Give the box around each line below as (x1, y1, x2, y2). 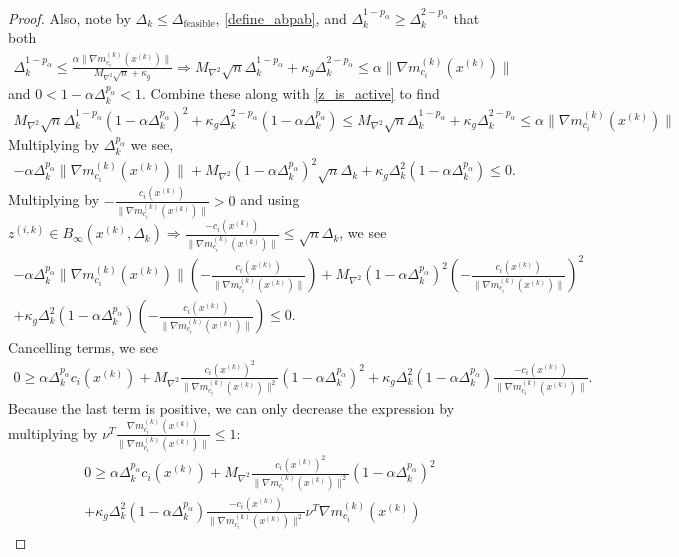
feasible (183, 19, 215, 30)
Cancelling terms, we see (8, 336, 158, 357)
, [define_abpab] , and (215, 7, 347, 28)
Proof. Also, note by (8, 7, 131, 28)
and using (240, 189, 300, 210)
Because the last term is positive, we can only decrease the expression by (8, 397, 455, 418)
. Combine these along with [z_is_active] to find (142, 83, 440, 104)
